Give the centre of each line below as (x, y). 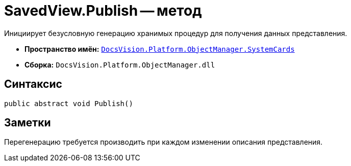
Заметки (28, 123)
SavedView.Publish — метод (103, 11)
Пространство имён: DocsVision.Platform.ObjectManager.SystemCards (160, 49)
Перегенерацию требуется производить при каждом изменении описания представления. (164, 142)
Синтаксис (33, 84)
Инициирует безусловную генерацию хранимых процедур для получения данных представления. (176, 33)
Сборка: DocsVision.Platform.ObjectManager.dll (120, 64)
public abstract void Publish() (69, 103)
